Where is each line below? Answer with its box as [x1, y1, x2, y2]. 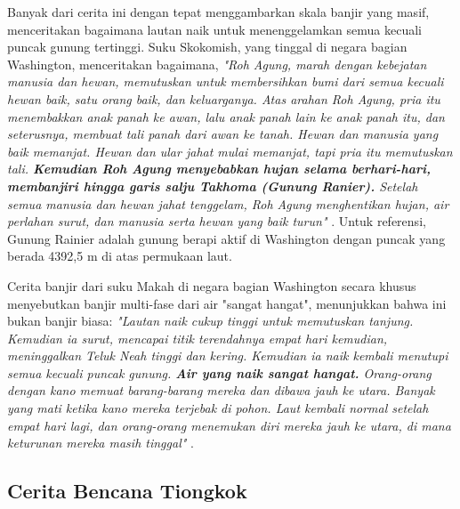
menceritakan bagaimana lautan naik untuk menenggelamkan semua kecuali [7, 20, 423, 38]
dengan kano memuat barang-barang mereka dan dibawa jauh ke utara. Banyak [7, 381, 435, 400]
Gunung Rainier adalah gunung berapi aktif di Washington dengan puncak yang [7, 229, 446, 247]
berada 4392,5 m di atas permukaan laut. [7, 246, 232, 265]
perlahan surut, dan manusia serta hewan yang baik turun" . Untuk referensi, [7, 212, 426, 230]
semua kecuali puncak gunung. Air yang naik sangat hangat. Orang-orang [7, 363, 432, 382]
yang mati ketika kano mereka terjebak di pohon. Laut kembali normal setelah [7, 399, 429, 417]
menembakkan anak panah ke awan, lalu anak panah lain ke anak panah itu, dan [7, 107, 445, 125]
